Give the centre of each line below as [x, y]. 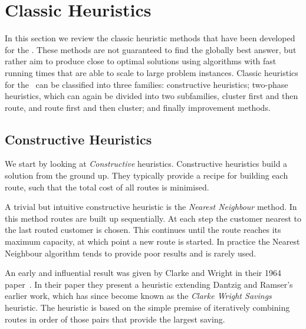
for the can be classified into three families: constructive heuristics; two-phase [147, 84]
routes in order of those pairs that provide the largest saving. [115, 319]
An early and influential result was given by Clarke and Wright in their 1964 [143, 273]
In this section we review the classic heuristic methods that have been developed [150, 38]
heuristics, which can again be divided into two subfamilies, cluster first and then [152, 96]
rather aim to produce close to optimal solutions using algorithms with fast [141, 61]
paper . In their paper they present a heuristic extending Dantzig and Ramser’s [149, 284]
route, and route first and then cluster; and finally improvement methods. [138, 107]
